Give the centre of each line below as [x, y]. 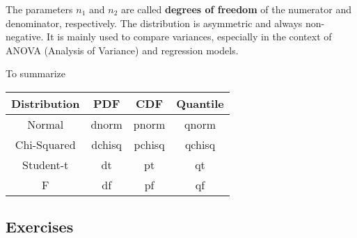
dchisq [106, 144]
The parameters [39, 9]
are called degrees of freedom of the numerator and [236, 9]
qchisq [200, 144]
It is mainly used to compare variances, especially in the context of [189, 37]
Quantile [200, 103]
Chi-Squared [45, 144]
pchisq [149, 144]
